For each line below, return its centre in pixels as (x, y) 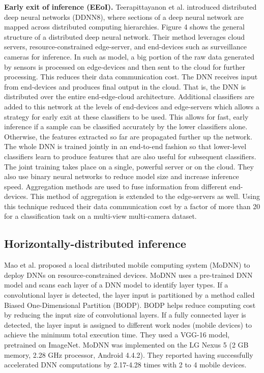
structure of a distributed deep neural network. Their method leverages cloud (125, 36)
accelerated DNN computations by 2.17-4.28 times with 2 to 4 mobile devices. (125, 365)
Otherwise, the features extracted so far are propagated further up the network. (128, 136)
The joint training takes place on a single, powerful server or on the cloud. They (129, 166)
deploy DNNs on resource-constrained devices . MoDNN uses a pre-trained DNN (128, 275)
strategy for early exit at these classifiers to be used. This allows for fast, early (126, 116)
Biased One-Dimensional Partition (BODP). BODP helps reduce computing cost (130, 305)
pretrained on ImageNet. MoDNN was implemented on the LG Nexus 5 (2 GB (126, 345)
